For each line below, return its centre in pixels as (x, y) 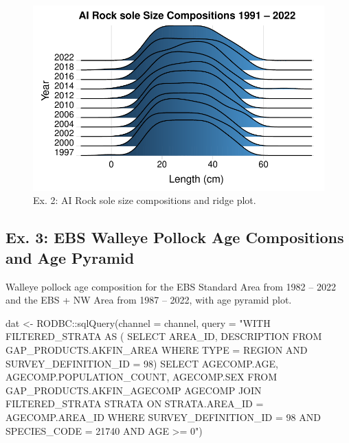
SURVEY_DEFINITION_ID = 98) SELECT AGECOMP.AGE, (142, 363)
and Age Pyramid (70, 257)
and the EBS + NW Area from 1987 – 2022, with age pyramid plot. (149, 300)
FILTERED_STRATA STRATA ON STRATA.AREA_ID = (135, 404)
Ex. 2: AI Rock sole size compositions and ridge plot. (145, 200)
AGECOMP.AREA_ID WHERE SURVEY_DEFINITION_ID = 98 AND (163, 417)
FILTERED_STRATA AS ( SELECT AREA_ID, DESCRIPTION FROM (164, 336)
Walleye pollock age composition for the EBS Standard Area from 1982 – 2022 (171, 286)
